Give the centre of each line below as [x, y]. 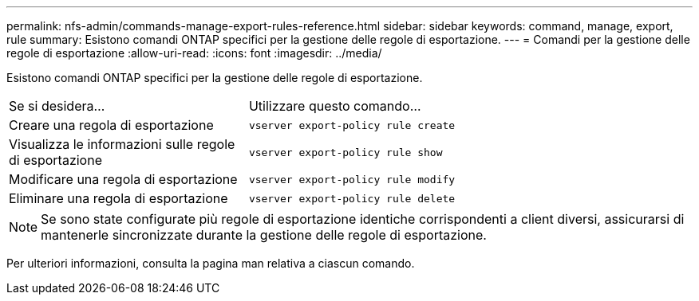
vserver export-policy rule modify [352, 179]
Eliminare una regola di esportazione [118, 198]
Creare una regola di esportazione [111, 125]
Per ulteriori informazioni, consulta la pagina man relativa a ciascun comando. [211, 263]
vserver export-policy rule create [352, 125]
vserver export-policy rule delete [352, 198]
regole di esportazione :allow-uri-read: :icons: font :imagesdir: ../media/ [194, 53]
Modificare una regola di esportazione [123, 179]
